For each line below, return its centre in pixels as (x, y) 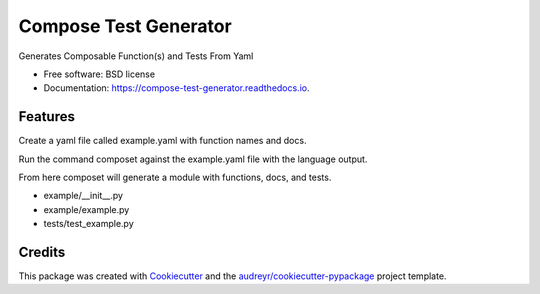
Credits (42, 252)
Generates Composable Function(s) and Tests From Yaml (136, 56)
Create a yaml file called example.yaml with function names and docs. (162, 141)
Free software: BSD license (99, 74)
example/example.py (86, 209)
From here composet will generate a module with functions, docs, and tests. (175, 177)
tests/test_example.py (88, 224)
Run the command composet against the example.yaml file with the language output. (193, 159)
